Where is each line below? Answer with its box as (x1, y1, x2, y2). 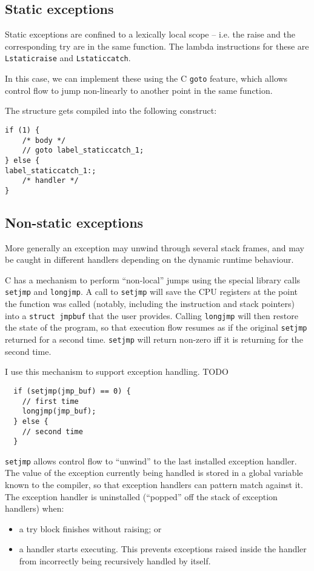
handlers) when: (5, 502, 64, 515)
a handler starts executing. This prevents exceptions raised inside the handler (19, 543, 307, 555)
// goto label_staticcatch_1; (22, 146, 144, 155)
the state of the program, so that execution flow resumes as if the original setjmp (5, 321, 307, 334)
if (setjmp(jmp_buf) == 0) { (13, 386, 131, 395)
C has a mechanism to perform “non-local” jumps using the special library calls (5, 273, 301, 286)
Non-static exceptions (5, 213, 144, 231)
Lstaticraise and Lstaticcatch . (5, 51, 131, 64)
